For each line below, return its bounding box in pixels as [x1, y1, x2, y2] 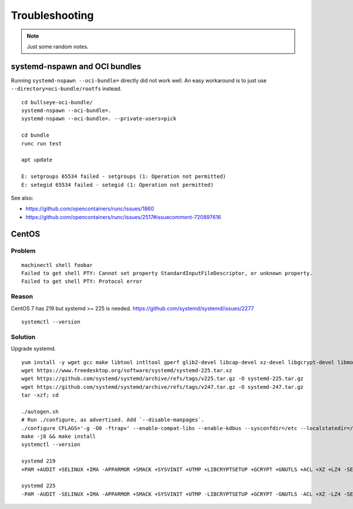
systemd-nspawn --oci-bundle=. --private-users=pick [21, 115, 176, 122]
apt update [21, 157, 53, 163]
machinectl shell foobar [21, 262, 93, 268]
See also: [11, 194, 34, 201]
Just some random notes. [26, 43, 89, 50]
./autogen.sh [21, 408, 59, 415]
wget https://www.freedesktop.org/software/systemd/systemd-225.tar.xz [21, 367, 232, 374]
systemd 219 [21, 458, 56, 465]
